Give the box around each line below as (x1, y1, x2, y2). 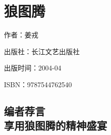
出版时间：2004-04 (4, 63, 61, 73)
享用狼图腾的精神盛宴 (4, 118, 107, 133)
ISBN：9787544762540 (4, 79, 72, 89)
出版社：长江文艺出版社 (4, 46, 80, 56)
